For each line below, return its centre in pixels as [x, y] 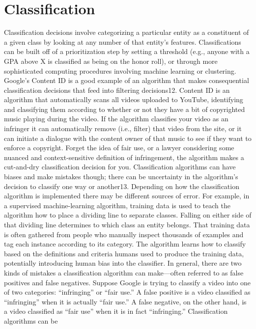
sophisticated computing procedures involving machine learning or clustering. [120, 70]
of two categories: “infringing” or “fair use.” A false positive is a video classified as [127, 292]
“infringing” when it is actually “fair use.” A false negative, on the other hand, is [125, 301]
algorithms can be [31, 320]
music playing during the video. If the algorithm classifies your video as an [116, 119]
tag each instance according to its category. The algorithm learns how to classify [125, 244]
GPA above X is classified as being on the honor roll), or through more [111, 61]
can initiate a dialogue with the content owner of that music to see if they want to [128, 138]
